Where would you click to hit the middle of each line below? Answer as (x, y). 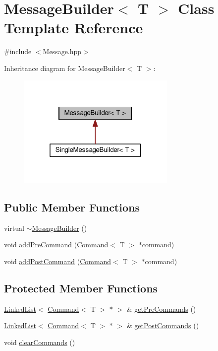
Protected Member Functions (81, 288)
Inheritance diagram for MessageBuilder (65, 68)
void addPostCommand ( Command (58, 261)
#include (18, 51)
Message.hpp (62, 51)
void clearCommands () (40, 342)
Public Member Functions (72, 207)
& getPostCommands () (163, 325)
